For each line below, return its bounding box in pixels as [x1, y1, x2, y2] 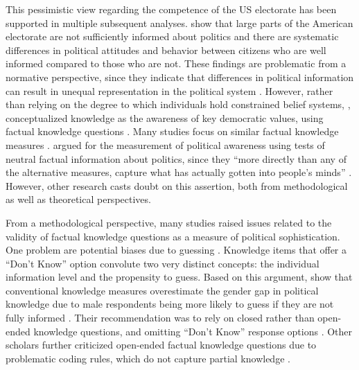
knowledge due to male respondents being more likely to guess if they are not [6, 297, 334, 311]
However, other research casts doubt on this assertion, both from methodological [6, 178, 348, 193]
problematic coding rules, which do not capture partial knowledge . [6, 351, 290, 365]
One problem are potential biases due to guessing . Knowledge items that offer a [6, 243, 347, 257]
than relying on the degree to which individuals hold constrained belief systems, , [6, 97, 351, 112]
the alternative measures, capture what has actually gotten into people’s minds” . [6, 165, 352, 179]
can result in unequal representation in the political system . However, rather [6, 83, 333, 98]
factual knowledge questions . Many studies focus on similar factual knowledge [6, 124, 339, 139]
